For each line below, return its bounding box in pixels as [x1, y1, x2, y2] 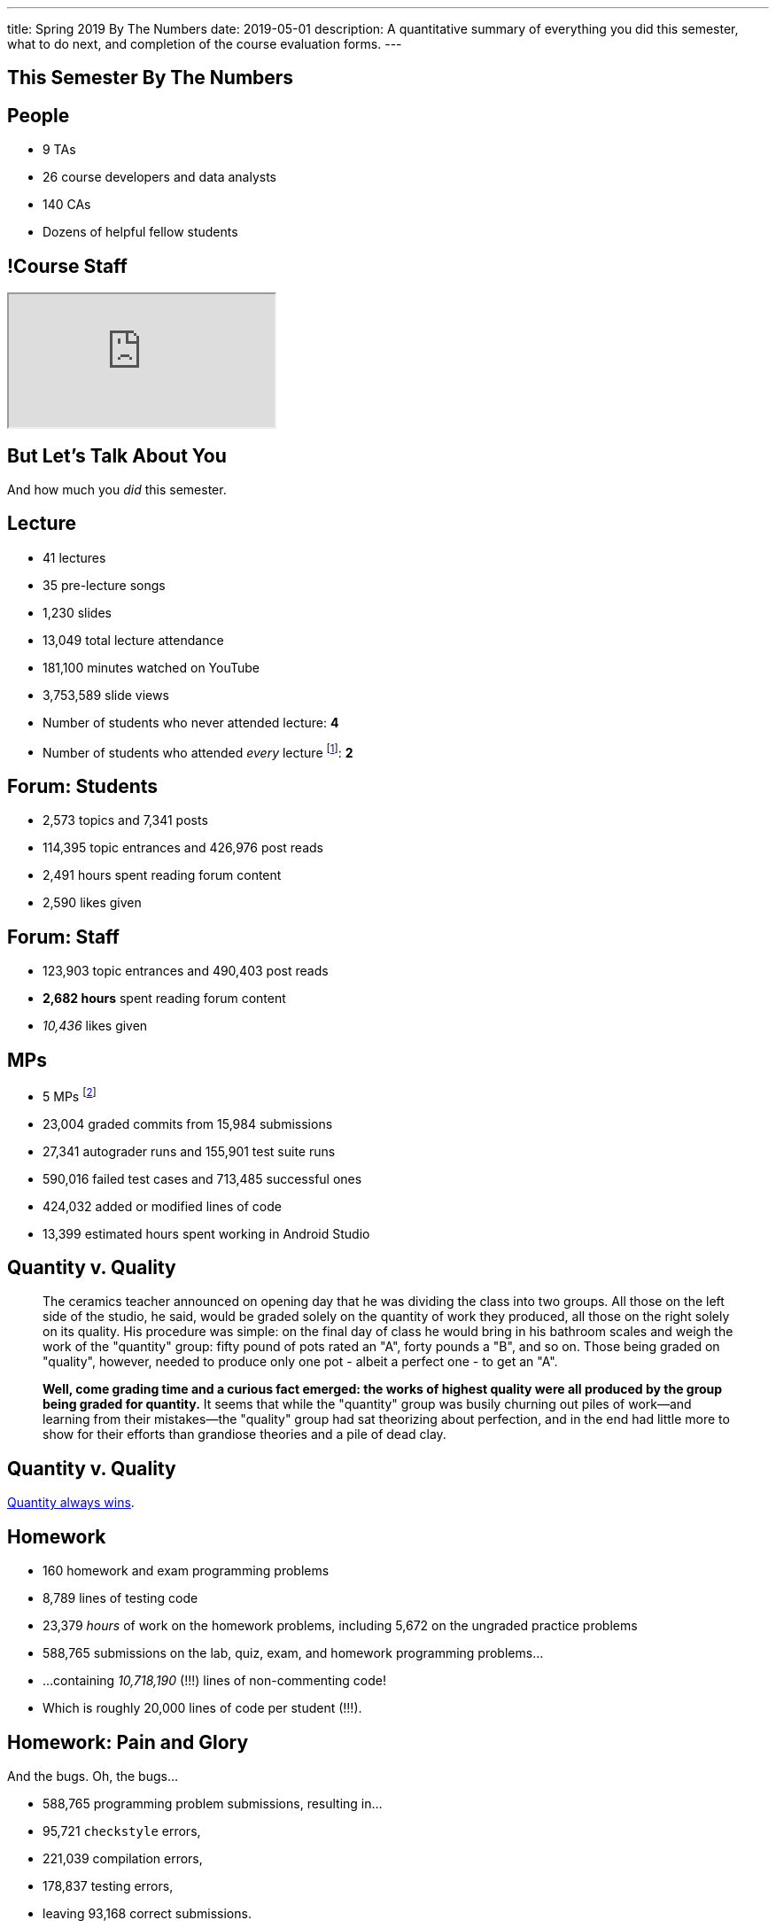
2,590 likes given [43, 895, 142, 911]
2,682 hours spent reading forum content [43, 991, 286, 1007]
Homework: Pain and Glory [7, 1730, 249, 1753]
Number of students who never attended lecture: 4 [43, 714, 339, 730]
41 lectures [43, 549, 106, 565]
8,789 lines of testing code [43, 1590, 198, 1606]
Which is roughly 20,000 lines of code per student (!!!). [43, 1700, 362, 1716]
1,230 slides [43, 604, 112, 620]
